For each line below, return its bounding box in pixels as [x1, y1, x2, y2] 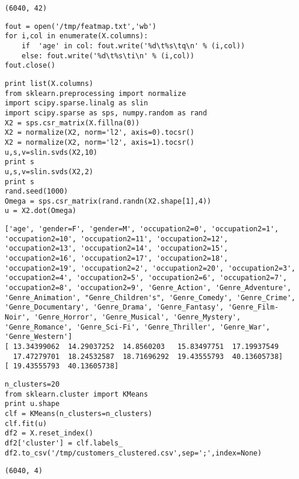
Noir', [5, 313, 30, 322]
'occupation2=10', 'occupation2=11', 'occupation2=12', [5, 234, 228, 243]
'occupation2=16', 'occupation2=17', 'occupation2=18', [5, 254, 228, 263]
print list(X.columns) [5, 79, 94, 88]
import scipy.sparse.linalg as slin [5, 99, 148, 108]
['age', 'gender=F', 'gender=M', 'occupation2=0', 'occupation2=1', [5, 225, 279, 234]
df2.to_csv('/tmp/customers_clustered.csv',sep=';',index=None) [5, 448, 262, 457]
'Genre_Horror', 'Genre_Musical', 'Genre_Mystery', [34, 313, 241, 322]
